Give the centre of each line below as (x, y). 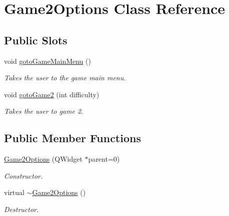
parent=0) (104, 159)
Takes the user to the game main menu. (65, 78)
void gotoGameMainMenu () (47, 61)
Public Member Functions (72, 138)
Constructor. (23, 175)
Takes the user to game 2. (44, 111)
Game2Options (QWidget (43, 159)
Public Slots (36, 40)
